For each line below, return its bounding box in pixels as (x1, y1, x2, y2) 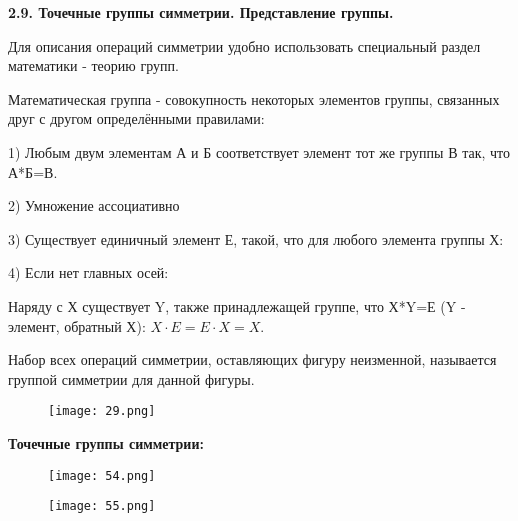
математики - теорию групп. (8, 55, 179, 76)
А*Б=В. (8, 161, 58, 182)
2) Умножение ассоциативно (8, 195, 180, 216)
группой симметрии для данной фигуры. (8, 368, 255, 389)
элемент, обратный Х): (8, 315, 146, 336)
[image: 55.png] (48, 499, 156, 514)
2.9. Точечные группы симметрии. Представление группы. (8, 2, 394, 22)
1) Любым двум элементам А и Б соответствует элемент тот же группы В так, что (8, 141, 510, 162)
